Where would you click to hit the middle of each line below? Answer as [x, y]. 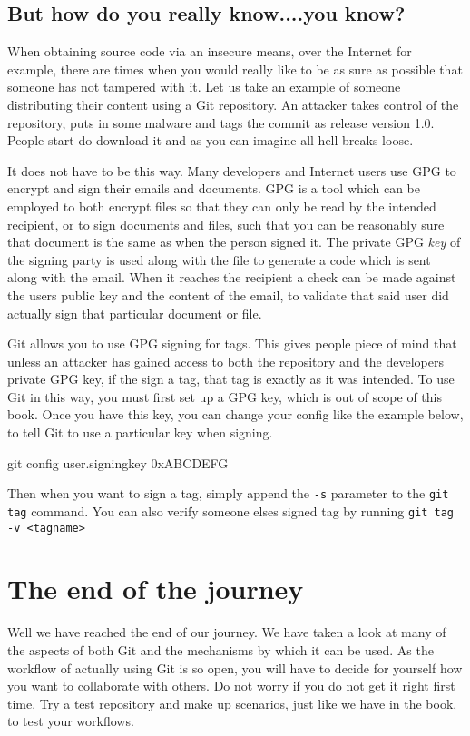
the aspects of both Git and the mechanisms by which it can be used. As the [220, 649]
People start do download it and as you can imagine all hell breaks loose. [211, 140]
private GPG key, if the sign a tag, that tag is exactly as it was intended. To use [231, 379]
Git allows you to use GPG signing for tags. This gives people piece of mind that [232, 343]
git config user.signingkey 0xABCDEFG [118, 462]
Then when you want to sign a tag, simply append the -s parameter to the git [228, 493]
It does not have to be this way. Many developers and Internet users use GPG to [232, 170]
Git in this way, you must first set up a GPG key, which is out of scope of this [225, 396]
